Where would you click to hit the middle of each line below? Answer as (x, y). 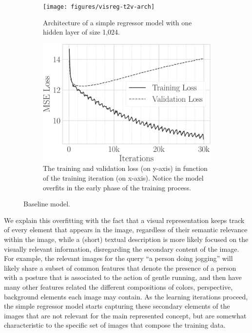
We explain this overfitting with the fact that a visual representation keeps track (124, 220)
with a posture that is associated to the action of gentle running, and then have (123, 277)
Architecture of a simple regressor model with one (117, 22)
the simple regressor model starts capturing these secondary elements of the (117, 306)
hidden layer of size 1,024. (82, 32)
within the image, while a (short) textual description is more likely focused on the (126, 239)
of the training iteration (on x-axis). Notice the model (123, 178)
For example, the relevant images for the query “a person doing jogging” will (118, 258)
